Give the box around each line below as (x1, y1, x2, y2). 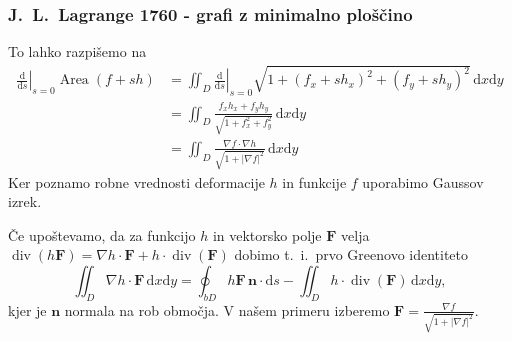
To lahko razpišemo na (8, 41, 147, 62)
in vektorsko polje (212, 224, 322, 245)
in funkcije (282, 171, 347, 192)
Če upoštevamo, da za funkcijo (8, 224, 196, 245)
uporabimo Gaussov (362, 171, 484, 192)
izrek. (8, 191, 42, 212)
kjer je (8, 299, 47, 320)
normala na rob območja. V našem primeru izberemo (64, 299, 390, 320)
